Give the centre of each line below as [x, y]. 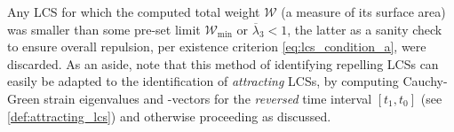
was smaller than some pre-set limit [104, 29]
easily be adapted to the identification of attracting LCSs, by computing [203, 81]
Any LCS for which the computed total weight [134, 12]
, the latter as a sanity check [365, 29]
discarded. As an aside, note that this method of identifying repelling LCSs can [223, 63]
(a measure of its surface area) [363, 12]
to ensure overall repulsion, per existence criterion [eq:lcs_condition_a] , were [217, 47]
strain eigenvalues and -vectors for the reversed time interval [208, 98]
